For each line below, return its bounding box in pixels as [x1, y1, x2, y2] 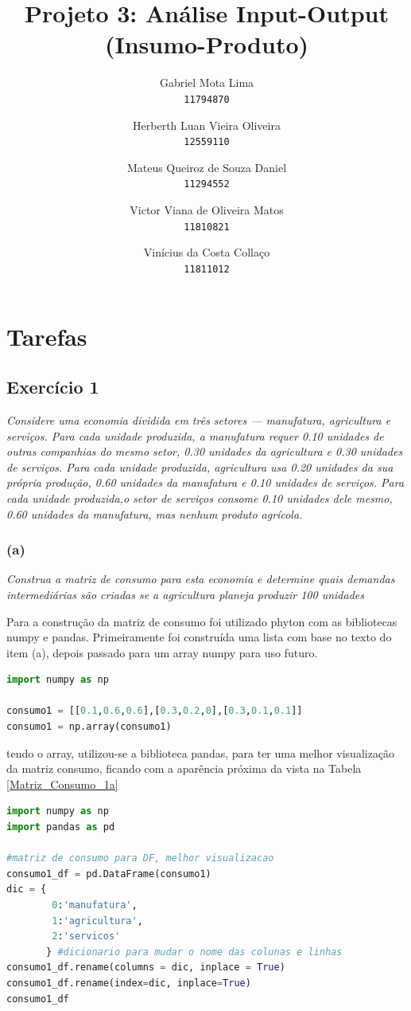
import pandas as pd [6, 821, 115, 833]
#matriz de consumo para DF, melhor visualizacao [6, 852, 274, 864]
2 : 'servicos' [52, 931, 121, 942]
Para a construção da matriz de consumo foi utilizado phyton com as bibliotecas [6, 613, 397, 629]
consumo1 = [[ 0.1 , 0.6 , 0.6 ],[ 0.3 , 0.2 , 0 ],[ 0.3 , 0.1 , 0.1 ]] [6, 705, 303, 717]
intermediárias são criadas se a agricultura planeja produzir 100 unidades [6, 586, 365, 602]
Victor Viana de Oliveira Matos [130, 202, 284, 218]
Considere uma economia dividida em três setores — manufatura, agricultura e [6, 411, 391, 428]
